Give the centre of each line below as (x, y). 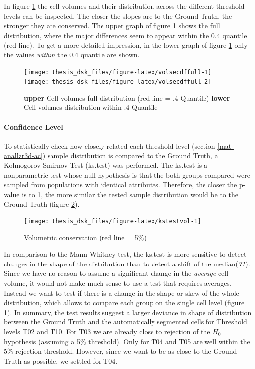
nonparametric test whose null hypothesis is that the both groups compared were (127, 175)
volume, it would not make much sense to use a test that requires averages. (118, 283)
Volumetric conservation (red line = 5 (81, 237)
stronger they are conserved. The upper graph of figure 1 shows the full (112, 26)
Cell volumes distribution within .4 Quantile (91, 107)
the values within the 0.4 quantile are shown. (72, 54)
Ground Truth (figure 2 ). (42, 204)
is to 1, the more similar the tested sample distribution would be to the (130, 194)
